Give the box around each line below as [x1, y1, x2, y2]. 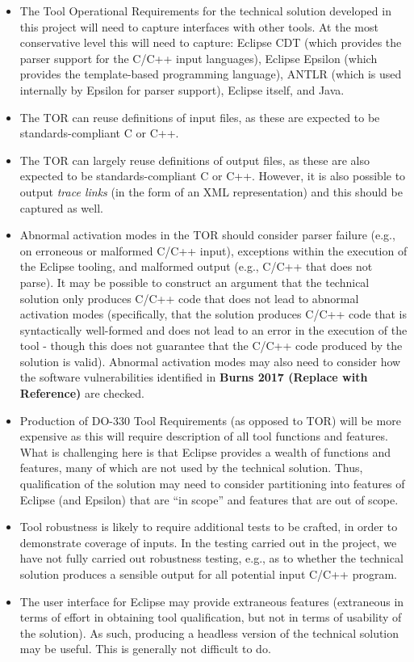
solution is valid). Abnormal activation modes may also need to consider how [19, 352, 401, 369]
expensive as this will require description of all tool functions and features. [19, 428, 388, 445]
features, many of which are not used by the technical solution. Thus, [19, 459, 363, 476]
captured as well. [19, 199, 103, 216]
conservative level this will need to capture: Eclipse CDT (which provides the [19, 34, 402, 51]
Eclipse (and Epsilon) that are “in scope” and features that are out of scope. [19, 491, 399, 508]
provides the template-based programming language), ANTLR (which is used [19, 65, 402, 82]
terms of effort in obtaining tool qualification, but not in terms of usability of [19, 609, 402, 626]
